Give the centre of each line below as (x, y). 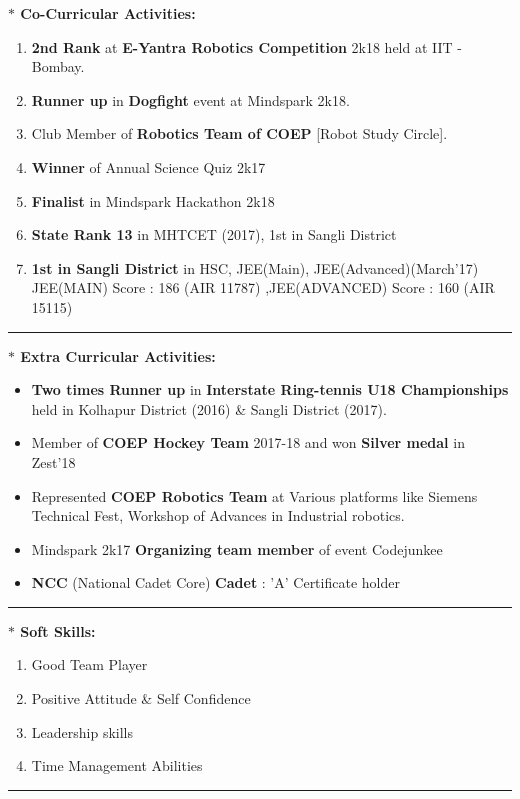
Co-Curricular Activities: (108, 13)
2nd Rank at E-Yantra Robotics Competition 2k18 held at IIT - (246, 46)
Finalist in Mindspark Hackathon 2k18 (153, 200)
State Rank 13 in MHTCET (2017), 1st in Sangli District (214, 234)
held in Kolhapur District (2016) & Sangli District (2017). (209, 408)
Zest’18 (53, 461)
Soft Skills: (58, 630)
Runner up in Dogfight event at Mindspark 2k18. (190, 99)
